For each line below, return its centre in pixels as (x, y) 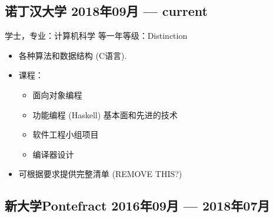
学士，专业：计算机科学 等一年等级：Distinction (96, 36)
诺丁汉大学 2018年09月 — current (106, 11)
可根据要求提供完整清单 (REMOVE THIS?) (100, 174)
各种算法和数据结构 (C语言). (73, 55)
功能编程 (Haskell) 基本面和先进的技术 (105, 114)
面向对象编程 (57, 94)
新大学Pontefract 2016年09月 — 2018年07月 (137, 206)
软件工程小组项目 (66, 134)
